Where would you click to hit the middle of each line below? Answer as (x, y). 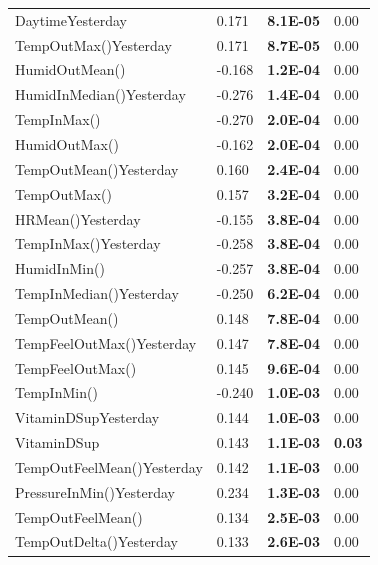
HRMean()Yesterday (78, 218)
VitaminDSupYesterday (87, 417)
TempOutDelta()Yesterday (96, 541)
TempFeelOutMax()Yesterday (106, 342)
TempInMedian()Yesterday (97, 293)
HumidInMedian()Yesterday (100, 94)
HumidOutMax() (67, 143)
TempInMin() (56, 392)
